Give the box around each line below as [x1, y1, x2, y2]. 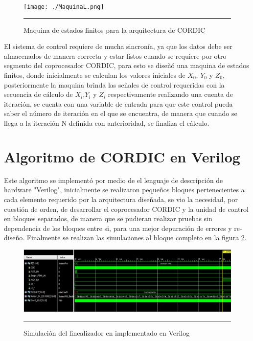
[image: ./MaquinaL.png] [23, 3, 104, 10]
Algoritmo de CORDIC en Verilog [4, 146, 240, 166]
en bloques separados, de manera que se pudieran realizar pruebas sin [4, 213, 212, 224]
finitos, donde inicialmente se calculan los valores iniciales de [4, 70, 185, 80]
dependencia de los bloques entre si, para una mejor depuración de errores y [4, 223, 232, 233]
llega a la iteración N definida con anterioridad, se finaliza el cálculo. [4, 118, 209, 128]
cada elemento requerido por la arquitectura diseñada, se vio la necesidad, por [4, 194, 238, 204]
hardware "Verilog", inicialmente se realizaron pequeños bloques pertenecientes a [4, 184, 245, 195]
